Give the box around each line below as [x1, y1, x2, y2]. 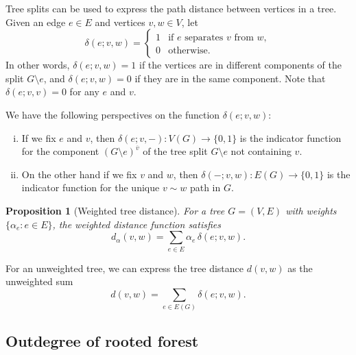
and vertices [95, 14, 145, 29]
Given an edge [5, 14, 66, 29]
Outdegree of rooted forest [5, 330, 199, 352]
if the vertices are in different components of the [139, 58, 342, 72]
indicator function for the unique [21, 180, 160, 195]
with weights [285, 204, 337, 217]
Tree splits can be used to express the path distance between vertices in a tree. [5, 1, 337, 15]
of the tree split [143, 144, 208, 158]
